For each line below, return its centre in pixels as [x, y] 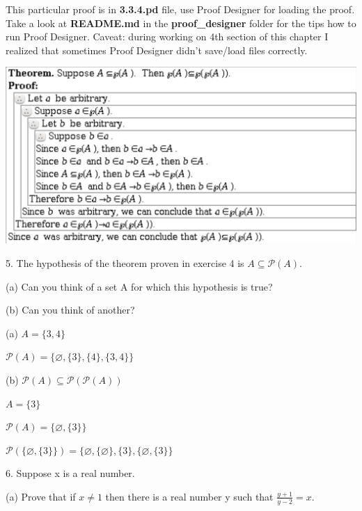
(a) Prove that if [41, 496]
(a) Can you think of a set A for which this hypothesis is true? [139, 286]
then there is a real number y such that [189, 496]
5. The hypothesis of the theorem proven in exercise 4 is [125, 262]
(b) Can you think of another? [70, 310]
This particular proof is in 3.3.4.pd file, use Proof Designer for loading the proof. [180, 9]
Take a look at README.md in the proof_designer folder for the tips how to [181, 23]
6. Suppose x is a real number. [70, 473]
